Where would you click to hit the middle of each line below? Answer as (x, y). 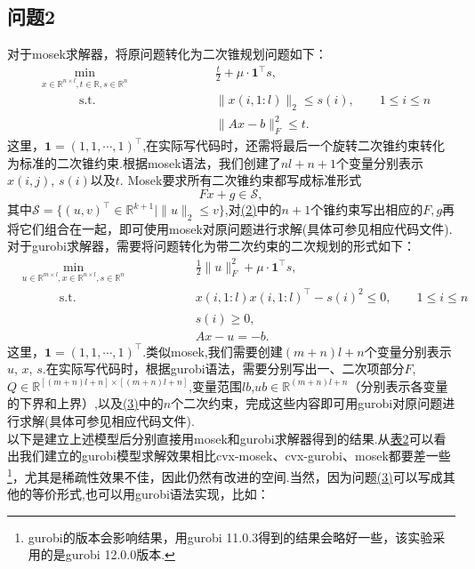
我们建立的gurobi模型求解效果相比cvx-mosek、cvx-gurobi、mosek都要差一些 (235, 456)
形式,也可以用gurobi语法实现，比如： (163, 494)
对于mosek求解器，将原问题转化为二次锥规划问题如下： (167, 54)
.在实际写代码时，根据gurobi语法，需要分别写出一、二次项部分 (223, 369)
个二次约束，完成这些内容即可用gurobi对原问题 (307, 403)
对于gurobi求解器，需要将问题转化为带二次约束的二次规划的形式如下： (211, 246)
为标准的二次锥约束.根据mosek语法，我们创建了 (144, 162)
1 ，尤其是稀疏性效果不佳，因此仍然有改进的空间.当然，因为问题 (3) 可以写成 (225, 475)
